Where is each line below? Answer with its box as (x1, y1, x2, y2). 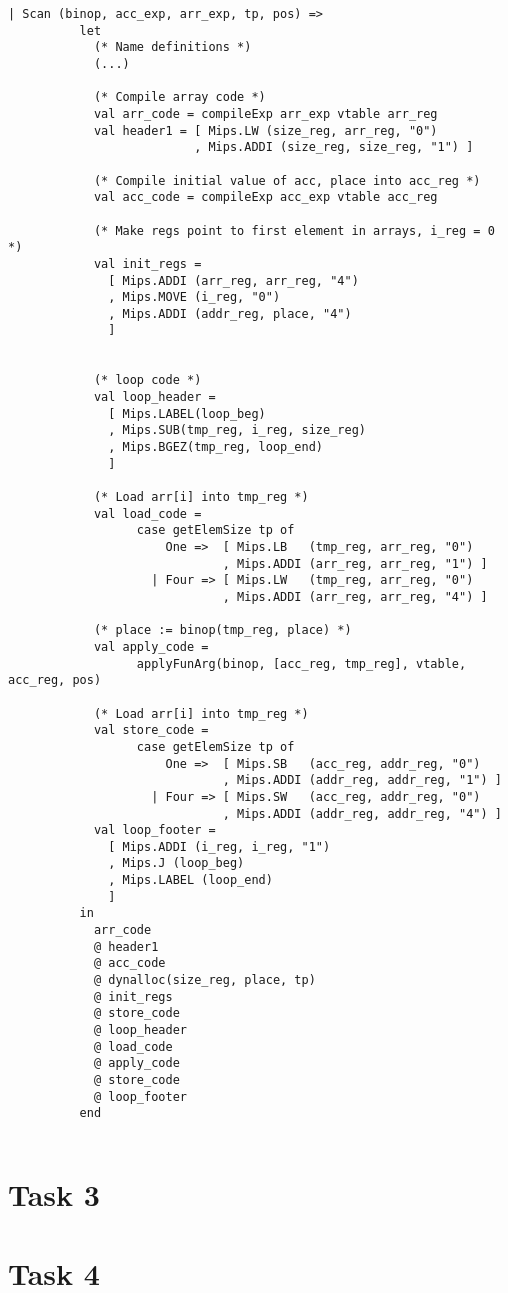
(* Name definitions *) (93, 40, 252, 55)
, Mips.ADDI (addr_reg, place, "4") (108, 306, 352, 321)
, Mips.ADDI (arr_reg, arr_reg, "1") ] (222, 556, 488, 571)
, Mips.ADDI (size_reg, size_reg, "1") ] (194, 140, 474, 155)
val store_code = (93, 723, 209, 738)
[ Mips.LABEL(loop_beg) (108, 406, 266, 421)
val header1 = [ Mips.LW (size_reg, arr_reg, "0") (93, 123, 438, 138)
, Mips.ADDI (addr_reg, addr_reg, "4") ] (222, 806, 502, 821)
